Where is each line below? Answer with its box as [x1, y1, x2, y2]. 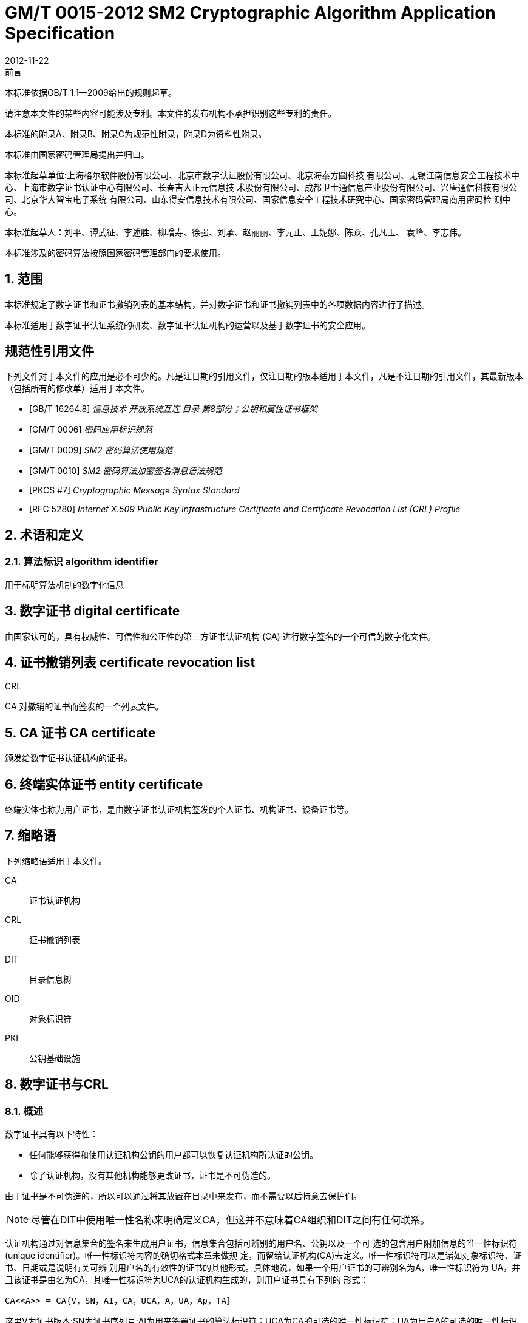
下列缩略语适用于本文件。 [5, 855, 107, 866]
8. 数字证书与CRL [5, 1077, 109, 1092]
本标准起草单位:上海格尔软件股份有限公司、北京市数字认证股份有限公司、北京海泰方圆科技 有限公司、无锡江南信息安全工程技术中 [5, 169, 520, 180]
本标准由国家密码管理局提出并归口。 [5, 149, 149, 160]
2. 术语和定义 [5, 527, 84, 543]
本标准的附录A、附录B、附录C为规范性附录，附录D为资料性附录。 [5, 128, 267, 139]
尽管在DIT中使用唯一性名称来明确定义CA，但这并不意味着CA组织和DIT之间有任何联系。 [31, 1214, 430, 1227]
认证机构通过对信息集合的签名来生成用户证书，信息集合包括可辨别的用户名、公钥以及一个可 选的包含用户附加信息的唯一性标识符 [5, 1238, 517, 1249]
